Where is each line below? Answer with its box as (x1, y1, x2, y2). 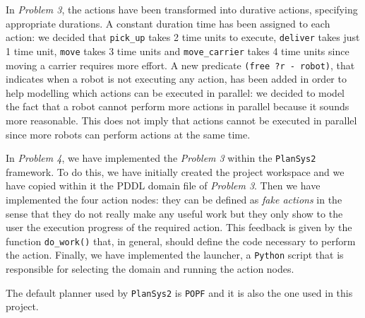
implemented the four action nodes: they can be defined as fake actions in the (6, 192, 342, 206)
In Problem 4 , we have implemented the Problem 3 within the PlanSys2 (6, 151, 316, 165)
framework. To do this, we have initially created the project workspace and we (6, 164, 345, 179)
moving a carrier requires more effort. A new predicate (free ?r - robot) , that (6, 57, 355, 72)
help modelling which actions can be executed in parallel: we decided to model (6, 85, 345, 100)
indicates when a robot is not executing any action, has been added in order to (6, 71, 347, 86)
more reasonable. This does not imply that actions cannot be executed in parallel (6, 112, 357, 127)
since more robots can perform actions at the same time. (6, 126, 251, 141)
